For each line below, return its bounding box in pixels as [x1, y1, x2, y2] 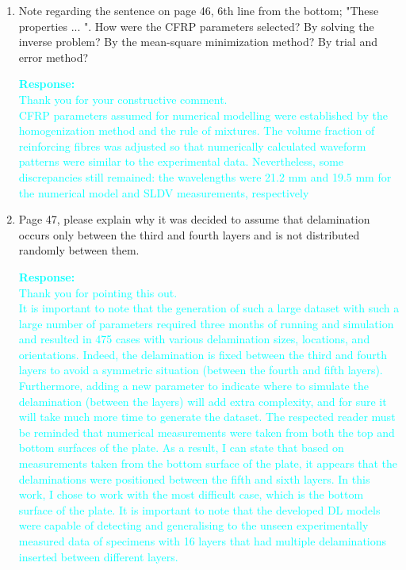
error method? [18, 48, 89, 65]
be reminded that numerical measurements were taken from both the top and [18, 423, 395, 440]
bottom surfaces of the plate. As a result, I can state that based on [18, 439, 344, 456]
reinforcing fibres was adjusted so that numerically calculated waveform [18, 137, 366, 154]
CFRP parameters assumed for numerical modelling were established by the [18, 106, 388, 123]
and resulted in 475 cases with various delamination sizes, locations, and [18, 331, 370, 347]
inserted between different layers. [18, 548, 178, 564]
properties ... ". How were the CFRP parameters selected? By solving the [18, 17, 374, 34]
